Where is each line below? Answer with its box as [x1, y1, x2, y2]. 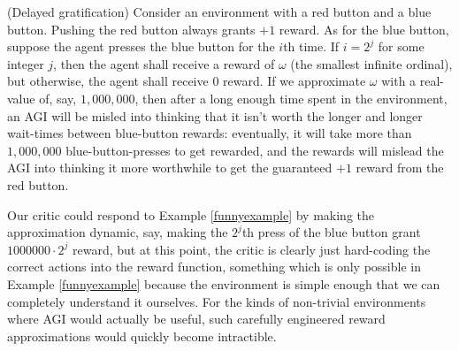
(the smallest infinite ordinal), [290, 54, 453, 72]
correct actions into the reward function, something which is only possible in [7, 257, 421, 276]
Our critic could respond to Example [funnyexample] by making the [7, 205, 375, 224]
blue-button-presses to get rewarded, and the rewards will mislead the [65, 141, 444, 159]
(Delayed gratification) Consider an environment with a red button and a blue [7, 3, 432, 20]
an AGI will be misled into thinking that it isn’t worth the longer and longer [7, 106, 423, 125]
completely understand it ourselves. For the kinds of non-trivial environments [7, 292, 426, 310]
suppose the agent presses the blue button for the [7, 37, 275, 56]
